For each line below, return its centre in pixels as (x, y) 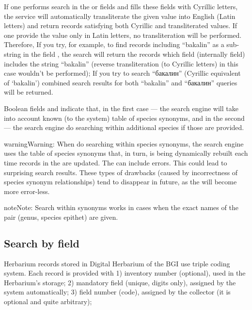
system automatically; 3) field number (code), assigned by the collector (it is (117, 292)
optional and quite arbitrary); (48, 302)
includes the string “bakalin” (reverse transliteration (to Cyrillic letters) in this (121, 63)
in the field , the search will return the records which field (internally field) (134, 54)
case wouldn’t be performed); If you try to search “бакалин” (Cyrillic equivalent (122, 73)
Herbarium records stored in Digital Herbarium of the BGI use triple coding (117, 263)
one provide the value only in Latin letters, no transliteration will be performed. (123, 35)
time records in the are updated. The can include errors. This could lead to (116, 162)
